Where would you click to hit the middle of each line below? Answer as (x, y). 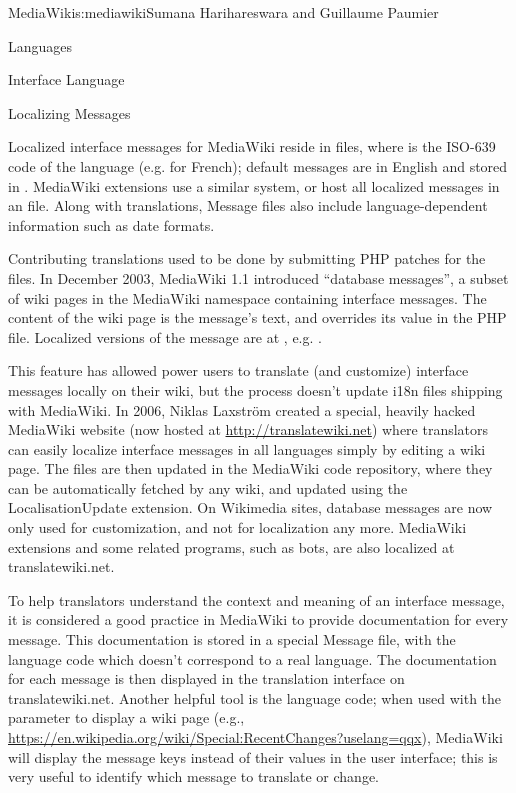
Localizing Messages (69, 112)
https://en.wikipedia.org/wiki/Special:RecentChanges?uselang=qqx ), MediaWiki (255, 737)
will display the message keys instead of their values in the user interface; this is (253, 756)
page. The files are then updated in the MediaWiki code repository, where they (250, 468)
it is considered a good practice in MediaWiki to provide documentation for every (258, 619)
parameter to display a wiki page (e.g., (126, 717)
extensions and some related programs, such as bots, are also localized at (231, 546)
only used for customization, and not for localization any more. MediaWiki (237, 527)
